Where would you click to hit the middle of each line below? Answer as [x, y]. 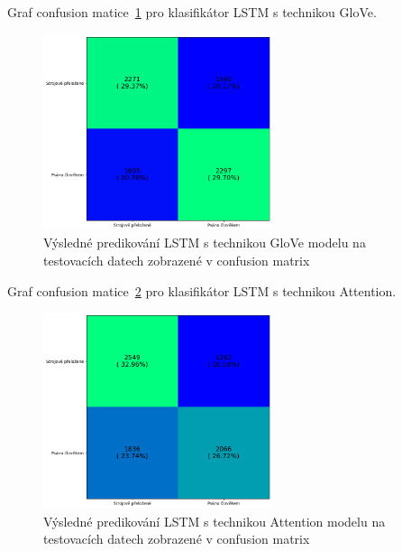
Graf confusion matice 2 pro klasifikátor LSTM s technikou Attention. [202, 290]
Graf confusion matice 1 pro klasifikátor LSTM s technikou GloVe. [192, 12]
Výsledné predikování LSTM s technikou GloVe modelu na [205, 243]
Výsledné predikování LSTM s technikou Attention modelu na [215, 521]
